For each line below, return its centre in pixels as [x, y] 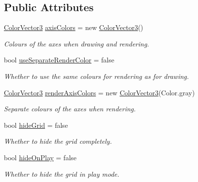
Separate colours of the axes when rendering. [70, 109]
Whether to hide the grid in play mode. [62, 174]
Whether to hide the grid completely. [58, 141]
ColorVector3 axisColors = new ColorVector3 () [74, 27]
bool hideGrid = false [36, 125]
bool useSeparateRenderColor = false [59, 60]
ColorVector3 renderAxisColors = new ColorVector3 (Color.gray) [99, 92]
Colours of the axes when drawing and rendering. [76, 43]
